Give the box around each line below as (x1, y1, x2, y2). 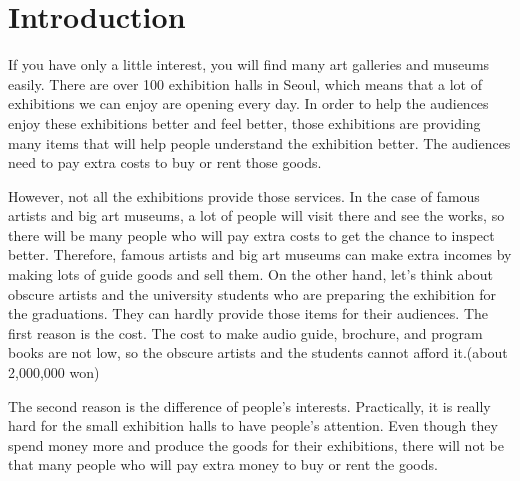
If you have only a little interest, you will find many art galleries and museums (8, 54, 490, 75)
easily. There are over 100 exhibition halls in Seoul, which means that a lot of (8, 73, 483, 94)
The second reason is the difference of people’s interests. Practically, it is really (8, 395, 491, 416)
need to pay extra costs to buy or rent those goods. (8, 152, 322, 173)
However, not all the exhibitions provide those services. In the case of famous (8, 185, 480, 206)
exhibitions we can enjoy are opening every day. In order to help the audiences (8, 93, 489, 114)
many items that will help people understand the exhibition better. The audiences (8, 132, 511, 153)
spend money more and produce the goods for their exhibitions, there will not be (8, 434, 504, 455)
